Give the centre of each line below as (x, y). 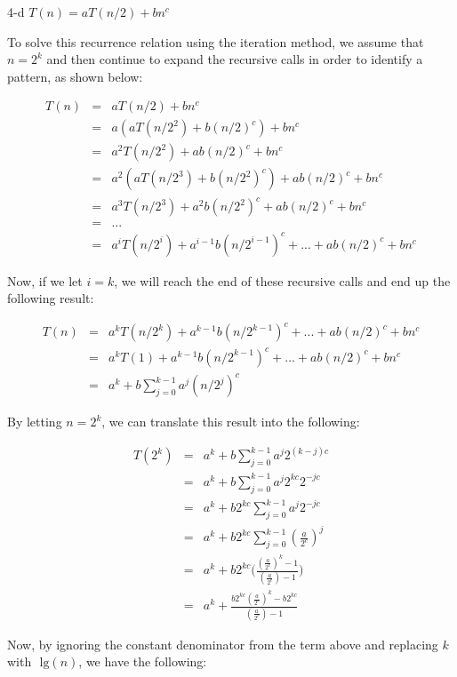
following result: (51, 298)
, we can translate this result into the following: (231, 422)
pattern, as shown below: (75, 76)
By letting (35, 422)
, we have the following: (143, 661)
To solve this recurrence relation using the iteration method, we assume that (216, 41)
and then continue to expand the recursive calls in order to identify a (235, 59)
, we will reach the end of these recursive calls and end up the (282, 280)
